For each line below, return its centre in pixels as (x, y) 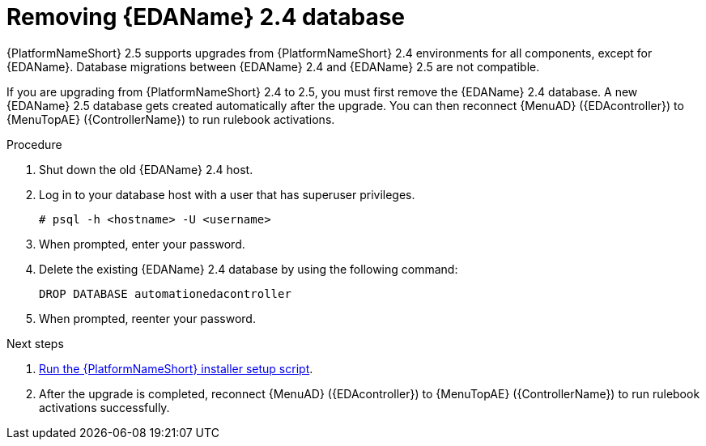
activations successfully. (104, 407)
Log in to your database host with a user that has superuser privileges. (227, 194)
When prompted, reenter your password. (147, 318)
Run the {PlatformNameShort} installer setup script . (176, 368)
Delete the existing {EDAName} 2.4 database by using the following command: (249, 269)
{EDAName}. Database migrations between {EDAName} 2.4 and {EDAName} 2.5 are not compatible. (273, 66)
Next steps (35, 343)
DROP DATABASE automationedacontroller (165, 293)
